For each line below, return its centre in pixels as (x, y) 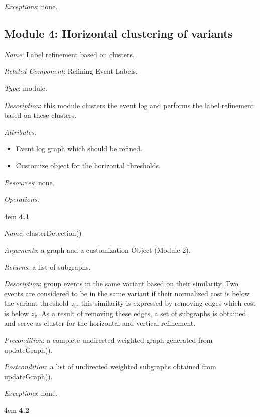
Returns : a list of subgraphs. (47, 267)
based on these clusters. (40, 115)
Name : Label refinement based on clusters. (69, 54)
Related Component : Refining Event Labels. (71, 71)
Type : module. (26, 88)
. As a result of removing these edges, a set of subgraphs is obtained (142, 313)
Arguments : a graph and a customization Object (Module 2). (97, 249)
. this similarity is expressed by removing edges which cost (167, 303)
